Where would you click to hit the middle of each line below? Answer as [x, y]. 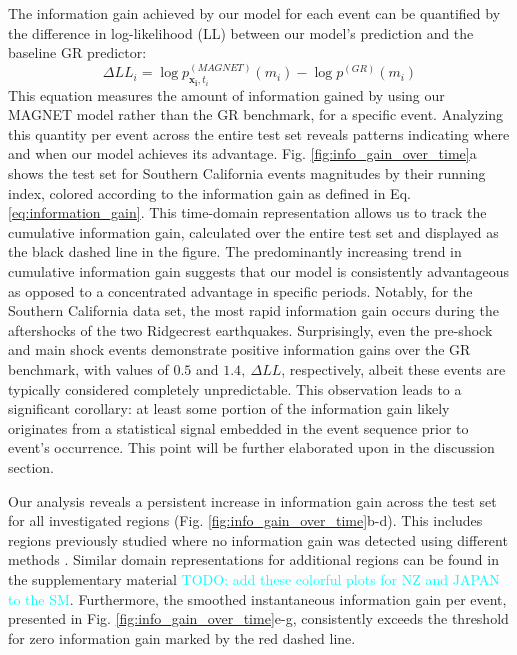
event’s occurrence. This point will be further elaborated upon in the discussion [251, 447]
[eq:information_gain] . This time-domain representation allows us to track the [247, 212]
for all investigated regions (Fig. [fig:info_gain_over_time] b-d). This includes [245, 520]
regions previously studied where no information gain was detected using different [258, 539]
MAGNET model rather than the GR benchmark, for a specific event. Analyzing [256, 114]
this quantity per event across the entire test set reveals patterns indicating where [259, 133]
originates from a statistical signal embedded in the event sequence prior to [238, 427]
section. [31, 466]
